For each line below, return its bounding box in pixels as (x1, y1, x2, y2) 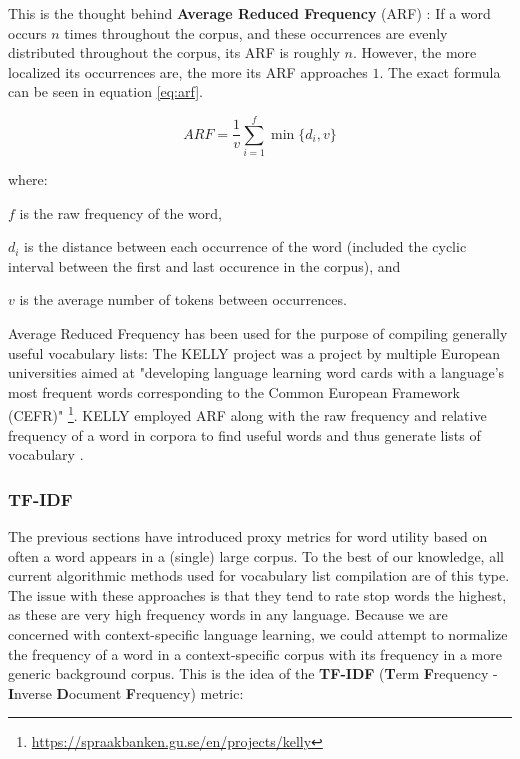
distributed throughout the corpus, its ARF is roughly (8, 42, 340, 63)
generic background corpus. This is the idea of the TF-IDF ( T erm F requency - (8, 663, 498, 684)
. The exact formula (379, 61, 501, 82)
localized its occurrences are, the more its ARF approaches (8, 61, 368, 82)
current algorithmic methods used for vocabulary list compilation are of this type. (8, 565, 510, 586)
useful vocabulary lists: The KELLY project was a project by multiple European (8, 342, 501, 363)
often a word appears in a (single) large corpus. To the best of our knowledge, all (8, 545, 504, 566)
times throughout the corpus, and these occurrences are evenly (64, 22, 448, 43)
